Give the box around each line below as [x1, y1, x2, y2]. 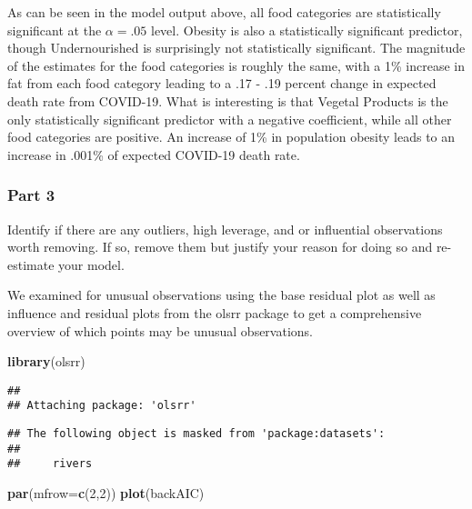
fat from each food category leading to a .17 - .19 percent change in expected [7, 74, 437, 93]
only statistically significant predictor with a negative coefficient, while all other [7, 109, 452, 128]
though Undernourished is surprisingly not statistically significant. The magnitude [7, 38, 466, 57]
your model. [58, 254, 125, 274]
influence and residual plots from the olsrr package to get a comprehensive [7, 303, 422, 322]
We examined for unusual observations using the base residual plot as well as [7, 285, 436, 304]
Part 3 [7, 184, 55, 206]
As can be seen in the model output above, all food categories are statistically [7, 3, 441, 21]
